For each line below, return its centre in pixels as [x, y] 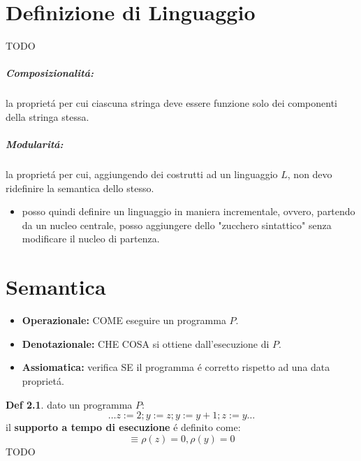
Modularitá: [35, 144]
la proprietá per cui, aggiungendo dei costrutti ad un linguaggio [142, 174]
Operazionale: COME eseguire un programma [124, 320]
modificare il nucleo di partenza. [91, 239]
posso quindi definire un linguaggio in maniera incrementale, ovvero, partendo [189, 211]
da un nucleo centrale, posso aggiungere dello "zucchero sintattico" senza [177, 225]
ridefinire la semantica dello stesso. [80, 188]
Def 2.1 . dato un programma [69, 404]
